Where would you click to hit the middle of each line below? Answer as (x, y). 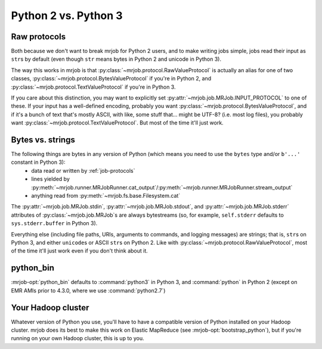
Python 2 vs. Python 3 (67, 15)
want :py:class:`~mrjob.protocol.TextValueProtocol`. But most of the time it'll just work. (117, 123)
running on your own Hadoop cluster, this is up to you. (78, 338)
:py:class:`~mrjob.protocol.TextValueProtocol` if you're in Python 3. (93, 87)
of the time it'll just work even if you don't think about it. (80, 251)
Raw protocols (38, 37)
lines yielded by (50, 179)
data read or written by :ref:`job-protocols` (83, 170)
